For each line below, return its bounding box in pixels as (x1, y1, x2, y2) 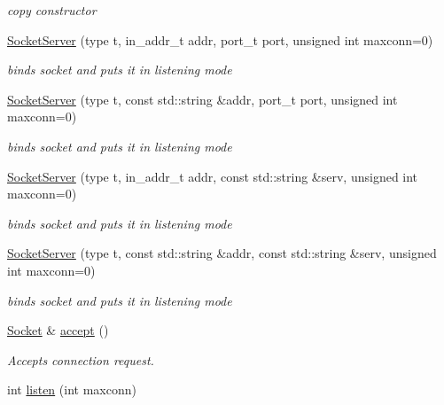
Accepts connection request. (7, 350, 154, 369)
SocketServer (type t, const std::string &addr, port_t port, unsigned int (7, 90, 398, 108)
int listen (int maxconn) (7, 380, 136, 399)
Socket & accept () (7, 321, 109, 339)
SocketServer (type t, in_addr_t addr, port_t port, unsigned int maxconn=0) (7, 30, 433, 49)
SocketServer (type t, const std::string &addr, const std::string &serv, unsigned (7, 244, 437, 262)
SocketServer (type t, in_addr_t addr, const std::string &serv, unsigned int (7, 167, 418, 185)
